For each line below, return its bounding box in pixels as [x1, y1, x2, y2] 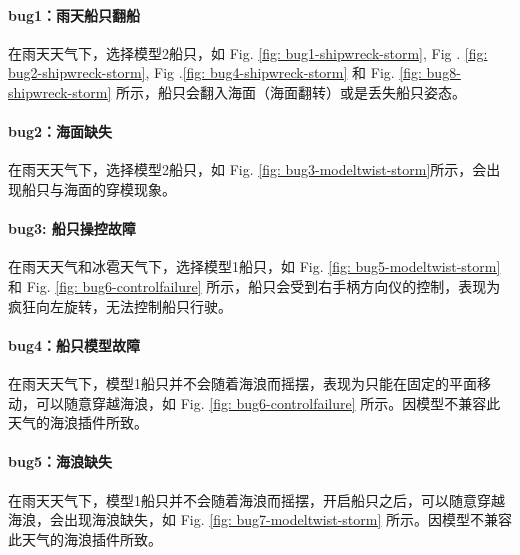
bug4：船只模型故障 [8, 334, 140, 355]
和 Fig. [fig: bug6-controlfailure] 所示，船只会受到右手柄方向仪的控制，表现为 [8, 275, 501, 296]
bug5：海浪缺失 [8, 451, 112, 472]
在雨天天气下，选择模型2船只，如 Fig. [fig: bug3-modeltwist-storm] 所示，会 [8, 159, 487, 180]
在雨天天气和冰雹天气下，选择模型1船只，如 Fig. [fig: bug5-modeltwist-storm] [8, 256, 501, 277]
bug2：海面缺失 [8, 121, 112, 142]
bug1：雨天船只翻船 [8, 4, 140, 25]
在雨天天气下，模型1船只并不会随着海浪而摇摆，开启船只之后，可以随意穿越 [8, 489, 505, 510]
